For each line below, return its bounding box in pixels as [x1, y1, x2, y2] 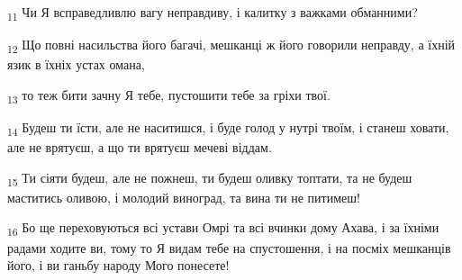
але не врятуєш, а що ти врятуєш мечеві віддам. [7, 138, 272, 157]
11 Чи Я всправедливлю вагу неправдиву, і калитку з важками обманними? [7, 3, 418, 23]
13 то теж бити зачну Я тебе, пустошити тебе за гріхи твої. [7, 85, 331, 106]
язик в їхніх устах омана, [7, 55, 145, 74]
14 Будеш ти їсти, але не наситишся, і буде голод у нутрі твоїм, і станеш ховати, [7, 117, 449, 139]
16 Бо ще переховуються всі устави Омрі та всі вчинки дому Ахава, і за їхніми [7, 218, 439, 239]
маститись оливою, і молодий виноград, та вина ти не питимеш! [7, 187, 360, 206]
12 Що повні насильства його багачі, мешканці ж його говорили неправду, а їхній [7, 35, 456, 56]
